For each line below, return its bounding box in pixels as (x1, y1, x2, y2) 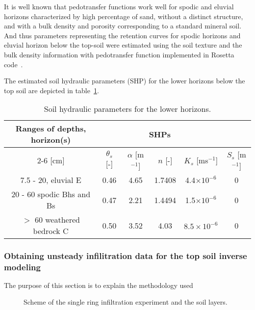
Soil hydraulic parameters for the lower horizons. (44, 103, 211, 115)
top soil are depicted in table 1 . (4, 85, 99, 95)
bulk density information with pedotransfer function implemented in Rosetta (4, 49, 234, 59)
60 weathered (34, 214, 80, 226)
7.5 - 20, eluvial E (20, 174, 81, 186)
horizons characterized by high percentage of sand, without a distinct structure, (4, 11, 243, 21)
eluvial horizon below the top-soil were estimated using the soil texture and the (4, 40, 242, 50)
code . (4, 59, 23, 69)
